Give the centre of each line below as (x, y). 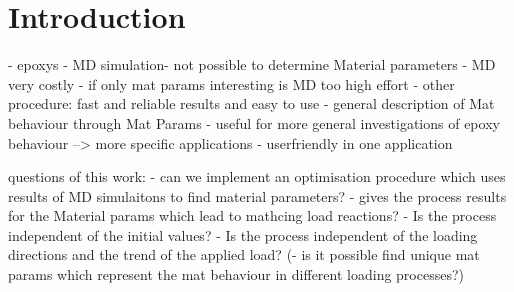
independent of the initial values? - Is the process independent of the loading (243, 234)
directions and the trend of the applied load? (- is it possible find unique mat (244, 254)
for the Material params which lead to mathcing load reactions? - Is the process (252, 215)
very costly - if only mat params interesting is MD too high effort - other (231, 83)
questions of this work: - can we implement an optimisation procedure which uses (257, 176)
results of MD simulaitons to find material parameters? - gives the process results (257, 195)
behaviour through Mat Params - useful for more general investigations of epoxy (254, 122)
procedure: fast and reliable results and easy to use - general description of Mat (251, 103)
